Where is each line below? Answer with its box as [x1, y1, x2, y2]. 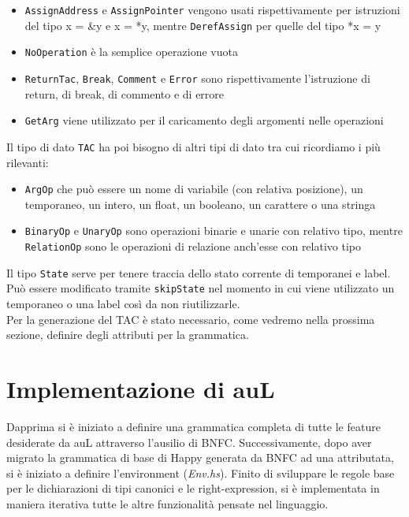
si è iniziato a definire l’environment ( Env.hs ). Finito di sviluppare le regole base [6, 464, 395, 481]
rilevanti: [6, 154, 49, 170]
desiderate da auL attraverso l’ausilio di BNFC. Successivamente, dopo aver [6, 433, 372, 450]
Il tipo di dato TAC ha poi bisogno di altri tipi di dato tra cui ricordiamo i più [6, 138, 381, 154]
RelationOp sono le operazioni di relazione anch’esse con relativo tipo [24, 238, 361, 255]
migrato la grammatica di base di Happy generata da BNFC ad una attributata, [6, 449, 394, 466]
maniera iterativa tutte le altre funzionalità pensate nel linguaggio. [6, 495, 329, 511]
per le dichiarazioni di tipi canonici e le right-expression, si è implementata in [6, 480, 380, 497]
